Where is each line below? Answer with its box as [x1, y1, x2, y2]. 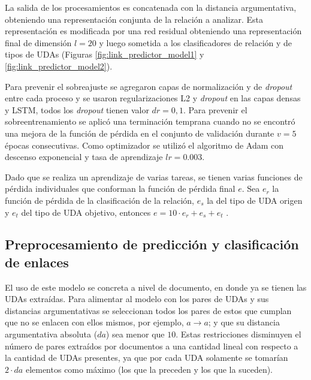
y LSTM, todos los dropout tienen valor [5, 103, 149, 116]
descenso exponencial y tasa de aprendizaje [5, 150, 163, 163]
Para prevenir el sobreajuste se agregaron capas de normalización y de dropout [5, 80, 292, 92]
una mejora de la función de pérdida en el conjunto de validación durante [5, 126, 274, 139]
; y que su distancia [208, 316, 280, 328]
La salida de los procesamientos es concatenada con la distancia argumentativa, [5, 1, 297, 13]
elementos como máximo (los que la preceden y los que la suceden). [25, 363, 273, 375]
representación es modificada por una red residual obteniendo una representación [5, 25, 302, 37]
